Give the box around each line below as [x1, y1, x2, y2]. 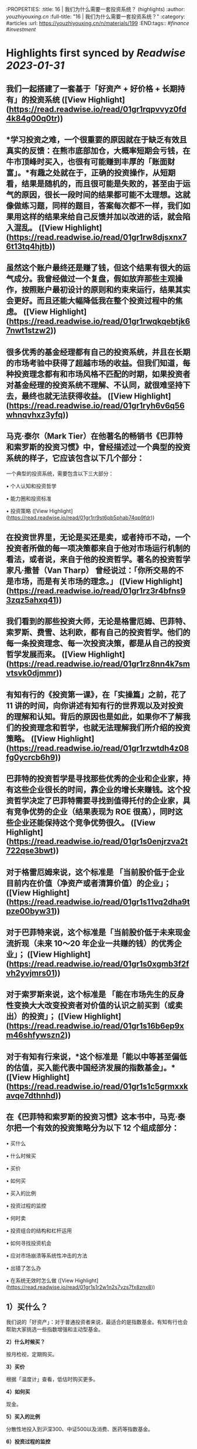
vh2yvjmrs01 [6, 968, 55, 978]
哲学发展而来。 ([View [6, 650, 87, 660]
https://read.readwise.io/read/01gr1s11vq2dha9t [8, 897, 190, 907]
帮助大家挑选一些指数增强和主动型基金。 [6, 1326, 103, 1333]
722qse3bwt [6, 846, 54, 856]
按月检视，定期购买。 [6, 1351, 57, 1358]
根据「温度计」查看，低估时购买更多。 [6, 1376, 98, 1383]
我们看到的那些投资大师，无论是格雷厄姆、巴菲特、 [6, 616, 191, 627]
